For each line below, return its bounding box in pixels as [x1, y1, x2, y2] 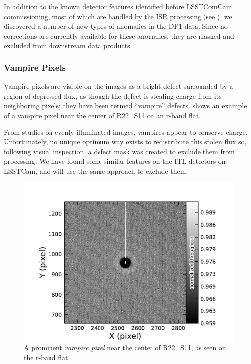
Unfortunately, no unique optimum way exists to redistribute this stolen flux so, [4, 136, 247, 147]
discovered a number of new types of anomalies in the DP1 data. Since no [4, 21, 228, 31]
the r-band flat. [24, 352, 70, 362]
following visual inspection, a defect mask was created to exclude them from [4, 146, 235, 156]
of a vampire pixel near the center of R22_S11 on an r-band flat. [4, 110, 201, 120]
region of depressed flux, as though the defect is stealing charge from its [4, 90, 222, 101]
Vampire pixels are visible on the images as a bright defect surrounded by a [4, 81, 233, 91]
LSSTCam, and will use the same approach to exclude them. [4, 165, 188, 176]
